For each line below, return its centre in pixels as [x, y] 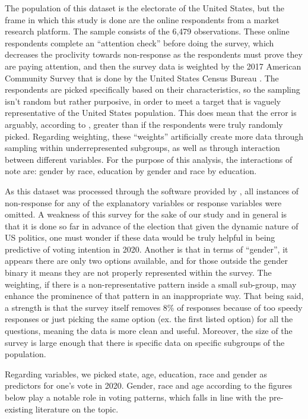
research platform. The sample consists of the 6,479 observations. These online [147, 31]
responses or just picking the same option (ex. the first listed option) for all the [149, 319]
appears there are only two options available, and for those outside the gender [146, 261]
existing [19, 409]
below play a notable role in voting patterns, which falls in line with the [136, 397]
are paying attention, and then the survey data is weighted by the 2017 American [153, 66]
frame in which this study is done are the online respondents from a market [142, 19]
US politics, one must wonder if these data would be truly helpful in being [140, 237]
